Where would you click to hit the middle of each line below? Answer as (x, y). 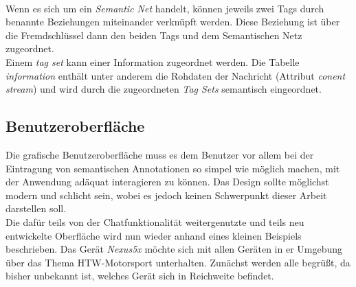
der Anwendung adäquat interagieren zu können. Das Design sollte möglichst (167, 182)
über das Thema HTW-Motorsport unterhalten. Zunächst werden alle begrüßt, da (178, 262)
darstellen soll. (36, 208)
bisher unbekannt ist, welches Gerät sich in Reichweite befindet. (140, 276)
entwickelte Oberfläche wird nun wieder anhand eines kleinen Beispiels (154, 235)
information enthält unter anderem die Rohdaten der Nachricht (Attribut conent (176, 75)
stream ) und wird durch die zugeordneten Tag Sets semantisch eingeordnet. (164, 89)
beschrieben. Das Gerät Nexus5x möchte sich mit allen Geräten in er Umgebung (174, 249)
